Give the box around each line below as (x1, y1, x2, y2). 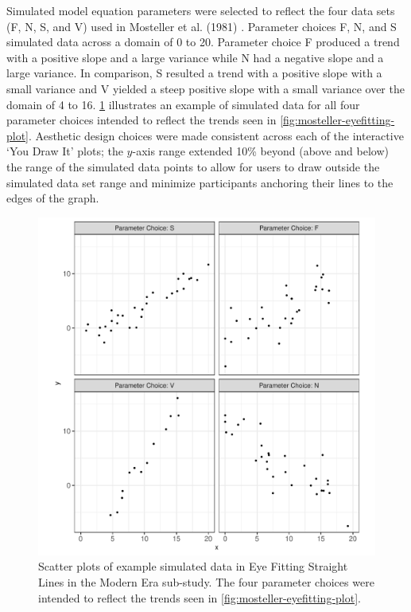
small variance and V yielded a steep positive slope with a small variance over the (6, 80, 405, 96)
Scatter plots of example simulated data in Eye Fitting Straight (38, 558, 348, 575)
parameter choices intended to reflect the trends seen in (6, 112, 277, 128)
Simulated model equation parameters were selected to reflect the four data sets (6, 2, 395, 18)
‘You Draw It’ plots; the (6, 143, 123, 159)
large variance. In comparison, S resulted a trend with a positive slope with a (6, 65, 382, 81)
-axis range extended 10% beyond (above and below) (132, 143, 389, 159)
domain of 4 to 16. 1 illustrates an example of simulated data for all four (6, 96, 360, 112)
